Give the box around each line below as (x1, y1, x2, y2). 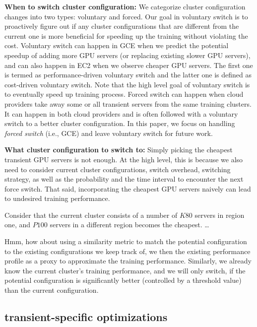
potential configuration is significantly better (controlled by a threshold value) (4, 275, 242, 285)
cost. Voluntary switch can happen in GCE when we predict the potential (4, 40, 229, 51)
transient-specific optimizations (4, 309, 168, 325)
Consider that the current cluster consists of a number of (4, 209, 178, 220)
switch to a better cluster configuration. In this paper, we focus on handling (4, 118, 235, 129)
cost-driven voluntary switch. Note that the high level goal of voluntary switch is (4, 79, 250, 89)
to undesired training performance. (4, 193, 110, 203)
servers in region (194, 209, 245, 220)
